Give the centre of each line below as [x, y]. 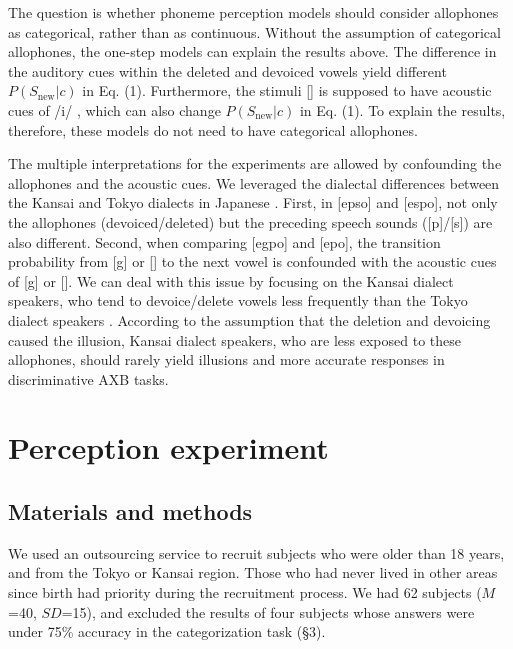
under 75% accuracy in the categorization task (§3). [167, 631]
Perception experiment [168, 447]
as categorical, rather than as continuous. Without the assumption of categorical [254, 31]
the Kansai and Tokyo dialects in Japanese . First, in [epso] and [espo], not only [253, 202]
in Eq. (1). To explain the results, [402, 109]
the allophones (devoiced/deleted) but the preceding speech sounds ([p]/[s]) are [250, 221]
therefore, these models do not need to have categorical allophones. [213, 129]
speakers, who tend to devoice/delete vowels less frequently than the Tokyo [238, 300]
